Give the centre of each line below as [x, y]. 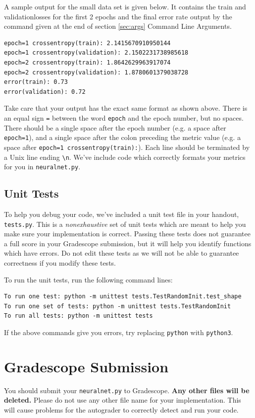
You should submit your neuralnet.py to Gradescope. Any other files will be [127, 390]
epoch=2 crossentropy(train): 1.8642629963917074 [87, 62]
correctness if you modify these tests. [60, 263]
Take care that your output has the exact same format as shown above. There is [126, 108]
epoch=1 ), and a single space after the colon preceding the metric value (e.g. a [123, 137]
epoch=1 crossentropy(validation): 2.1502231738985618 [96, 53]
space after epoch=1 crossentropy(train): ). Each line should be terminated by [127, 147]
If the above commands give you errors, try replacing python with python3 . [119, 332]
